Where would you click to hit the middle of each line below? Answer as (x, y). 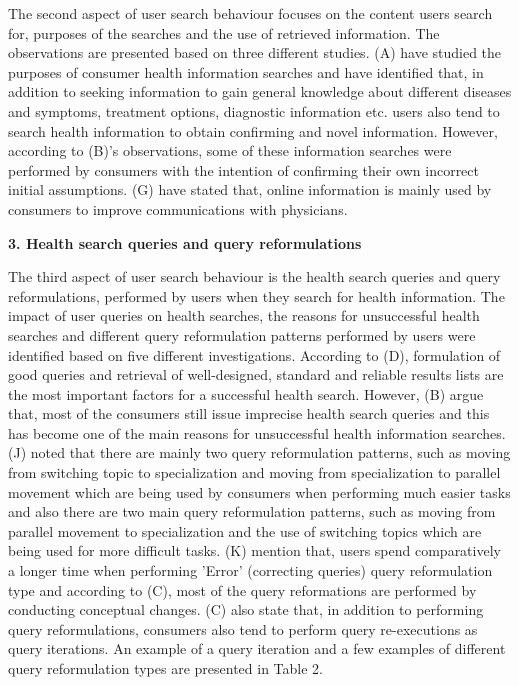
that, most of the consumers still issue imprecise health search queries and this (249, 413)
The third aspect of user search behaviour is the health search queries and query (254, 276)
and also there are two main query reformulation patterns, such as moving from (252, 511)
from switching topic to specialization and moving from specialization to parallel (254, 472)
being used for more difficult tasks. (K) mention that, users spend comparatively (254, 550)
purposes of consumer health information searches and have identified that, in (246, 71)
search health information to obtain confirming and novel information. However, (253, 130)
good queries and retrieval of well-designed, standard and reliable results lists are (256, 374)
